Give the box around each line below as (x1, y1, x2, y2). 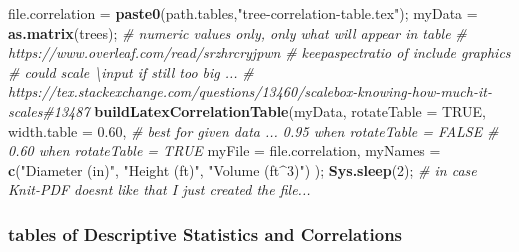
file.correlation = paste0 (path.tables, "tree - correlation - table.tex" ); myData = (8, 3, 478, 23)
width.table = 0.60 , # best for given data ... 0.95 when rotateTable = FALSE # (8, 120, 499, 141)
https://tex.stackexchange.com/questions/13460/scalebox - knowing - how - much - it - (8, 81, 492, 102)
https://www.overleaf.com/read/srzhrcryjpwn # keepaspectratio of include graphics (8, 42, 511, 63)
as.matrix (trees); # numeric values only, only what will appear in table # (8, 22, 467, 43)
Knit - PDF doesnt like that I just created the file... (8, 179, 311, 200)
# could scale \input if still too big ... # (8, 61, 254, 82)
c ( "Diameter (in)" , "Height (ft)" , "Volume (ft (8, 159, 280, 180)
